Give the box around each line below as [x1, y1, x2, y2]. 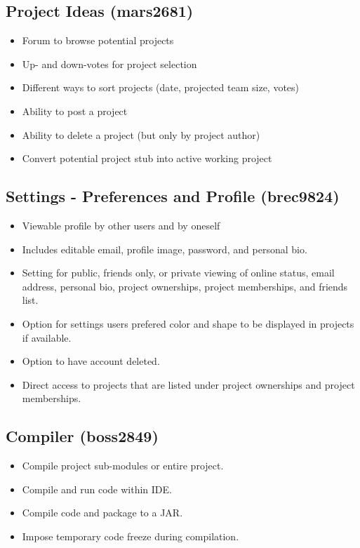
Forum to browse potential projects [22, 33, 174, 48]
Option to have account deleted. [22, 354, 160, 368]
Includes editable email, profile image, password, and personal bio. [22, 241, 307, 256]
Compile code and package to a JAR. [22, 505, 183, 520]
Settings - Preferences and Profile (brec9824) [6, 185, 340, 207]
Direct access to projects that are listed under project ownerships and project [22, 377, 355, 392]
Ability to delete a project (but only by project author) [22, 127, 260, 142]
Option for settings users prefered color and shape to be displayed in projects [22, 316, 354, 330]
